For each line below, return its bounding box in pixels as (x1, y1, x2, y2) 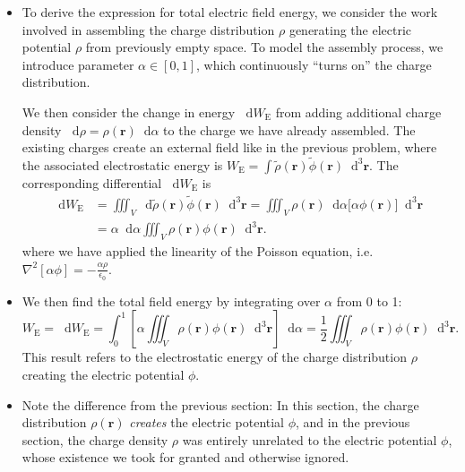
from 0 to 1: (336, 291, 402, 310)
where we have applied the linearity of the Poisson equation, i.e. (22, 241, 374, 260)
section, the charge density (22, 430, 168, 449)
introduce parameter (22, 55, 134, 73)
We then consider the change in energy (22, 102, 236, 121)
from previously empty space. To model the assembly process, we (85, 38, 443, 56)
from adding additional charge (275, 102, 442, 121)
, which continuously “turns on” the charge (195, 55, 432, 73)
